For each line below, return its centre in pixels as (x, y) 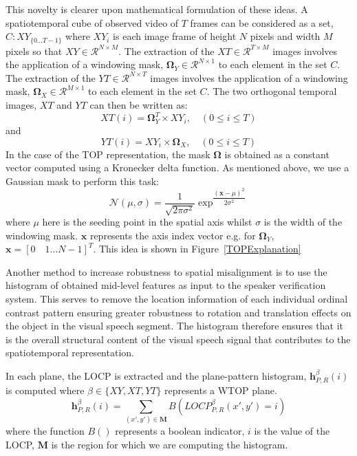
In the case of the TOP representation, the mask (108, 154)
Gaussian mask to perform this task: (83, 181)
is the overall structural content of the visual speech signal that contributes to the (178, 339)
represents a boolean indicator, (180, 431)
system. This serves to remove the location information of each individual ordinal (177, 299)
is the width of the (303, 222)
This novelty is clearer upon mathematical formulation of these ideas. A (157, 9)
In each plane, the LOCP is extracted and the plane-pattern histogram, (156, 376)
